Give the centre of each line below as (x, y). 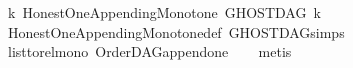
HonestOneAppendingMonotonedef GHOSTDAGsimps (176, 31)
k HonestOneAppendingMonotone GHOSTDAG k (164, 12)
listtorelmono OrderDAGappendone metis (149, 51)
